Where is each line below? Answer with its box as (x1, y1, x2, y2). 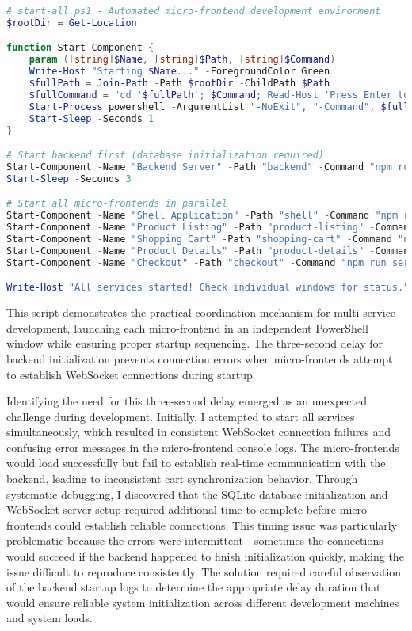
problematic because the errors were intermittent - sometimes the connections (6, 532, 383, 549)
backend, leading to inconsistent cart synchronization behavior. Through (6, 470, 358, 487)
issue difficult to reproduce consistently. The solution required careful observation (6, 563, 402, 580)
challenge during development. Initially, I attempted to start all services (6, 408, 355, 424)
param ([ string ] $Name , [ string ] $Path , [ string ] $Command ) (29, 54, 336, 66)
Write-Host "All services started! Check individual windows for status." (6, 282, 410, 294)
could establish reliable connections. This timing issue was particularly (55, 516, 398, 533)
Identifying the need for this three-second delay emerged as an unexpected (6, 393, 367, 409)
